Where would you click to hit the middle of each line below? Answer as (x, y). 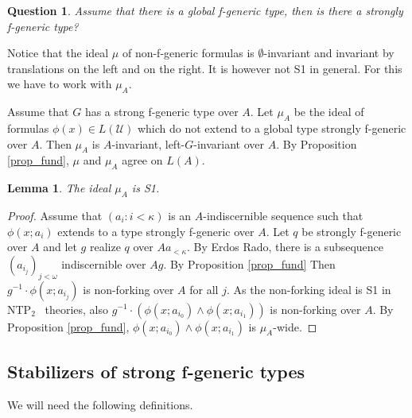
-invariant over (229, 143)
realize (105, 247)
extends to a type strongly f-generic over (156, 231)
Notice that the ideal (58, 53)
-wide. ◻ (295, 326)
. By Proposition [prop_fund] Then (249, 263)
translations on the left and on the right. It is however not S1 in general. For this (205, 68)
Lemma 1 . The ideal (59, 188)
